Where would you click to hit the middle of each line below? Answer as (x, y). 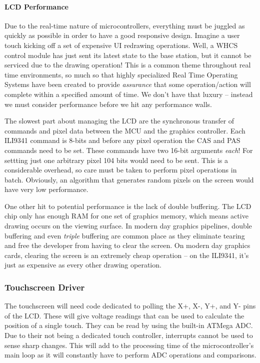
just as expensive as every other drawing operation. (83, 265)
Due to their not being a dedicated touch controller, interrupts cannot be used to (129, 335)
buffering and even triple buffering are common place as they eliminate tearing (125, 235)
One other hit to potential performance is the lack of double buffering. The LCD (128, 206)
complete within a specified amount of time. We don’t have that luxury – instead (129, 94)
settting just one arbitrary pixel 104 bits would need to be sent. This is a (116, 160)
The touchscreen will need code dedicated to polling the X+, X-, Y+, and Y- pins (130, 306)
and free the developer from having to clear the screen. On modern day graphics (127, 245)
